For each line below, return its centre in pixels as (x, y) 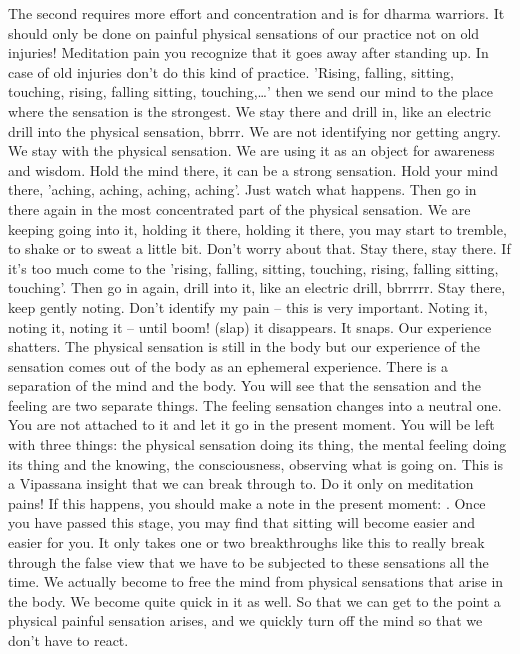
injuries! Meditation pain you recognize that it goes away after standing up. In (248, 52)
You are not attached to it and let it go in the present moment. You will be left (251, 424)
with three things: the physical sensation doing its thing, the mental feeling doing (257, 444)
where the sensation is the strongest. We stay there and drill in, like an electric (249, 110)
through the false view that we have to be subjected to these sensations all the (248, 561)
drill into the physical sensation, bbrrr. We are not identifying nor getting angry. (254, 130)
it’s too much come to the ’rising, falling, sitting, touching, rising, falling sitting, (253, 267)
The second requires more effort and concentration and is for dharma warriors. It (256, 13)
